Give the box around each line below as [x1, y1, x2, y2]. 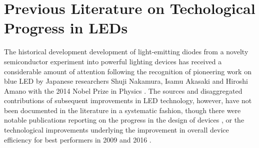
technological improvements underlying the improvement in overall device [4, 125, 229, 135]
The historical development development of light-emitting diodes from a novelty [4, 46, 248, 57]
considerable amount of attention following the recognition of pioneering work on [4, 66, 251, 76]
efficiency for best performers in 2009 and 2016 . [4, 134, 151, 145]
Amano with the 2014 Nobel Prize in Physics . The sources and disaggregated [4, 85, 242, 96]
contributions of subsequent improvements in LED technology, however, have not [4, 95, 252, 106]
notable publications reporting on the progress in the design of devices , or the [4, 115, 244, 125]
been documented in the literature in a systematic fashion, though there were [4, 105, 241, 115]
